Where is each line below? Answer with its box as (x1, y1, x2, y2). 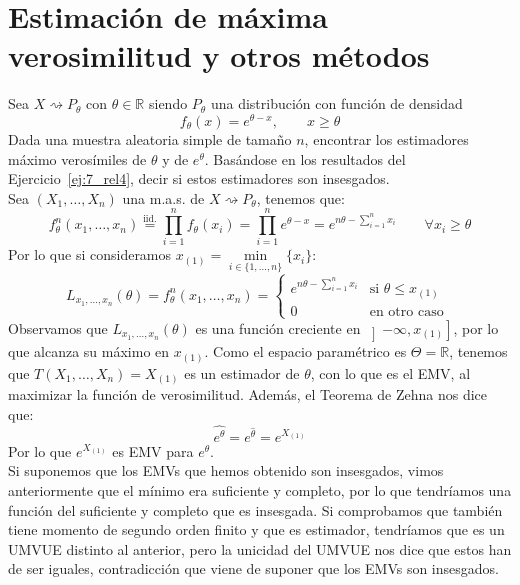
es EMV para (112, 440, 194, 461)
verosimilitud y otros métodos (8, 35, 430, 76)
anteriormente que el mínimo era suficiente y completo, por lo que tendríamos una (8, 480, 512, 501)
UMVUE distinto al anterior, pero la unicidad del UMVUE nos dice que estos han (8, 538, 512, 559)
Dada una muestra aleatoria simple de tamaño (8, 128, 292, 149)
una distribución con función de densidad (210, 93, 463, 114)
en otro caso (369, 304, 444, 319)
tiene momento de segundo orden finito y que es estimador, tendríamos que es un (8, 519, 505, 540)
